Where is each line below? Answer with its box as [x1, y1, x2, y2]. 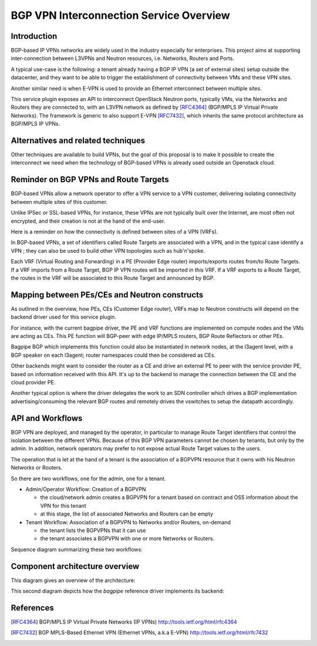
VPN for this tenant [40, 502, 86, 509]
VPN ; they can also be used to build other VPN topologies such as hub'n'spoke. [11, 247, 205, 254]
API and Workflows [11, 413, 83, 423]
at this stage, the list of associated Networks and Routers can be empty [40, 510, 214, 517]
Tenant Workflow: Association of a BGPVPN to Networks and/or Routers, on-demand [25, 518, 231, 525]
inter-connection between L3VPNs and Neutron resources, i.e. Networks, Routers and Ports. [11, 55, 235, 62]
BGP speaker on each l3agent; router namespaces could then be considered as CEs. [11, 352, 216, 359]
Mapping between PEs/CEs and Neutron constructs [11, 290, 204, 300]
